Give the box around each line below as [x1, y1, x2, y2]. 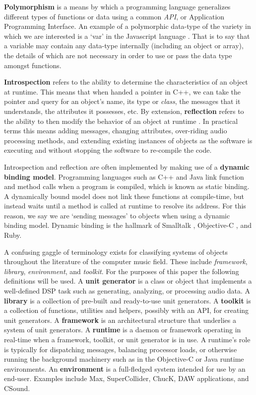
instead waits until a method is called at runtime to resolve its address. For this [4, 200, 246, 211]
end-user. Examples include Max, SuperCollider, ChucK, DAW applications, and [4, 373, 249, 384]
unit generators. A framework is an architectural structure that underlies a [4, 314, 236, 325]
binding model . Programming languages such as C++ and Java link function [4, 171, 244, 182]
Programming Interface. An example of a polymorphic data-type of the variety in [4, 21, 251, 31]
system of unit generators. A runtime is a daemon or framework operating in [4, 324, 241, 335]
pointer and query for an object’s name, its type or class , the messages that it [4, 96, 241, 106]
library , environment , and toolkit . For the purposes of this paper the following [4, 266, 239, 276]
